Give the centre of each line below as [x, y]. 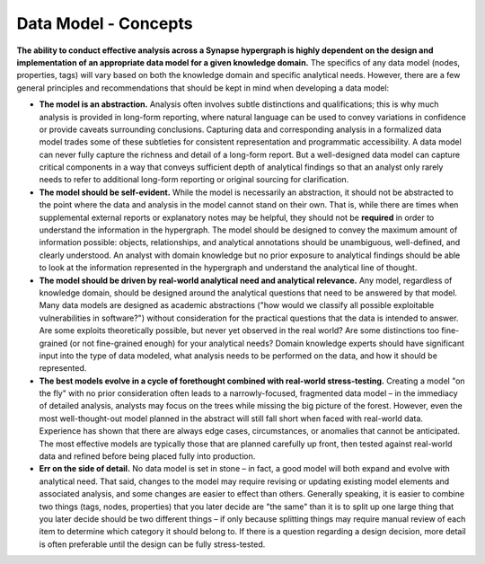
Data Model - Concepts [105, 23]
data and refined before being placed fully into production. [147, 456]
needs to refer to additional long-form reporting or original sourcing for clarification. [194, 180]
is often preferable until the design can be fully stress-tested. [152, 544]
